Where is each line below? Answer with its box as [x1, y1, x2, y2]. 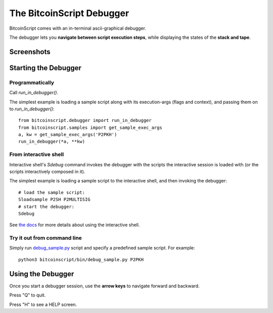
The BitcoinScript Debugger [9, 8, 129, 19]
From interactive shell [9, 151, 64, 158]
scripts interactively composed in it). [9, 168, 85, 174]
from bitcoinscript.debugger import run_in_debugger [18, 117, 152, 123]
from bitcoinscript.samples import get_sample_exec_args [18, 124, 163, 131]
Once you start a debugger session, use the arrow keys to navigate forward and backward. [9, 283, 200, 289]
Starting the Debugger [9, 64, 82, 72]
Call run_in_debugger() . [9, 90, 58, 96]
